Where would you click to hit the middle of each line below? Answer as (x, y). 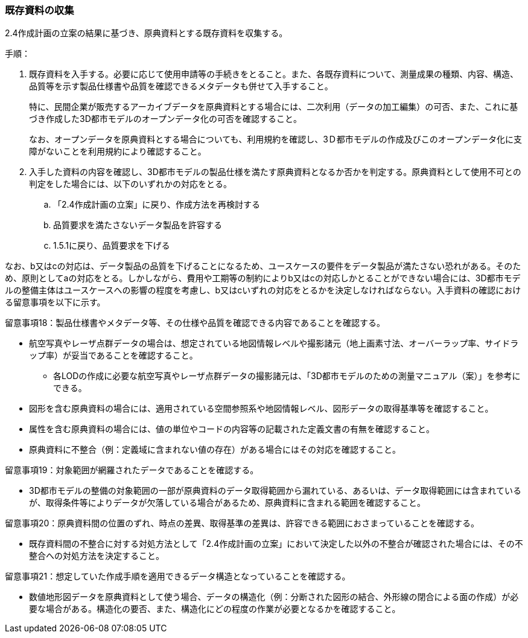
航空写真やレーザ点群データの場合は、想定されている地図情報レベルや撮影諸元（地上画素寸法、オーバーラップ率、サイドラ (274, 343)
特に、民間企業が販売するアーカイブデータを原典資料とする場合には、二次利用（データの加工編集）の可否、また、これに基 (274, 107)
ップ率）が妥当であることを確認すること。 (113, 356)
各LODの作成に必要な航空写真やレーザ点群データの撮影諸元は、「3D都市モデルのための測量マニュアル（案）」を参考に (287, 376)
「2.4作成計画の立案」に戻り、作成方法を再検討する (157, 205)
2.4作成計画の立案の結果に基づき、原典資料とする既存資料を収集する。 (146, 33)
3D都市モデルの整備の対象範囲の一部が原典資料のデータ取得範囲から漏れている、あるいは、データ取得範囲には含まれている (275, 491)
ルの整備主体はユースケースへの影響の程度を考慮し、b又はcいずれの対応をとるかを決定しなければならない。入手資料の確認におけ (263, 290)
